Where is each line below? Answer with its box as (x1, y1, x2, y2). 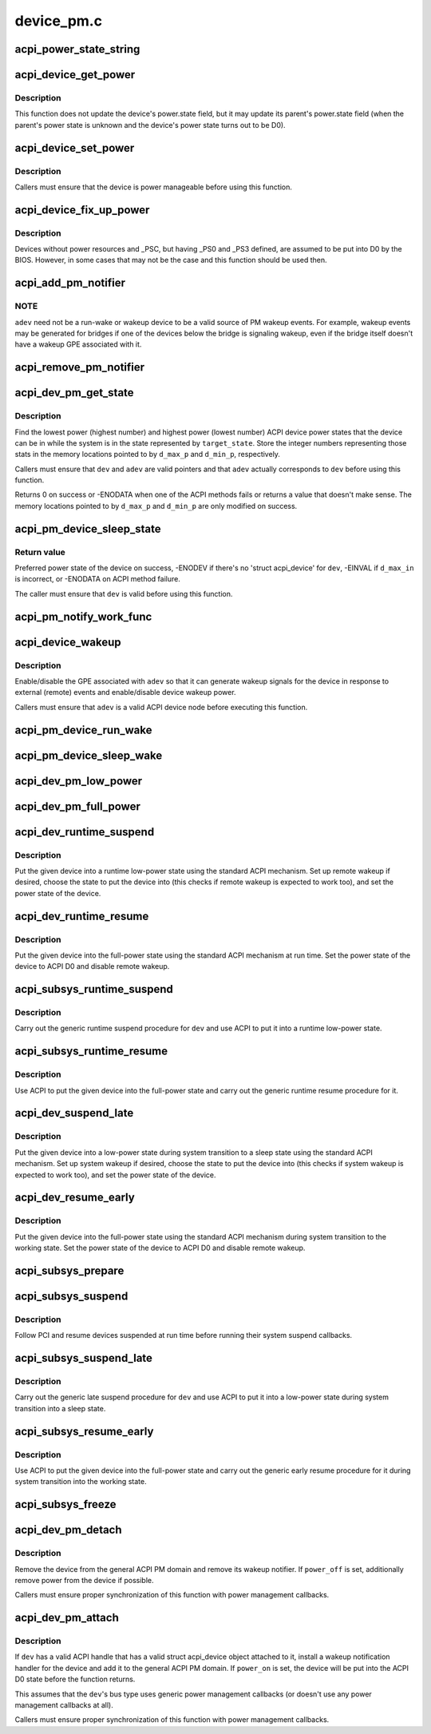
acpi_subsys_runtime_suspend (14, 982, 173, 996)
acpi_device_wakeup (14, 635, 121, 649)
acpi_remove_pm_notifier (14, 360, 145, 375)
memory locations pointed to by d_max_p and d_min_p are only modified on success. (14, 501, 298, 510)
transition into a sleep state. (14, 1403, 106, 1413)
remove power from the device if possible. (14, 1575, 154, 1585)
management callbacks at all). (14, 1700, 113, 1710)
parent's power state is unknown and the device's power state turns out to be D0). (14, 120, 287, 129)
